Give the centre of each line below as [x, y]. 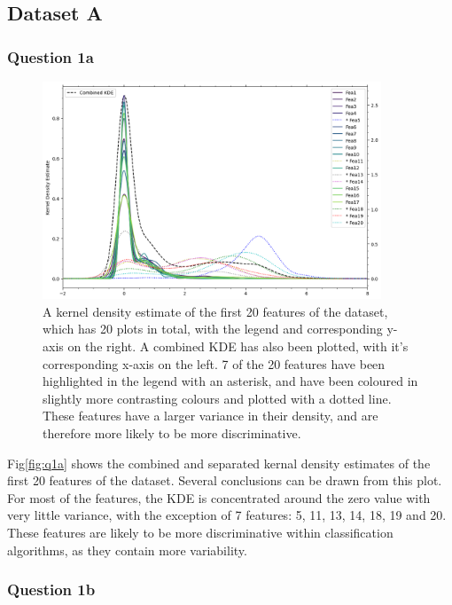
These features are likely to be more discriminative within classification [200, 532]
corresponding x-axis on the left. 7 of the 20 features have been [214, 363]
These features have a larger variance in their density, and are [210, 416]
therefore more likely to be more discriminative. [172, 432]
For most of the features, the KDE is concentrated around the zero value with [219, 497]
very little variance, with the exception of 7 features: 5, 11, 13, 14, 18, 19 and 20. [227, 515]
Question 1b [51, 589]
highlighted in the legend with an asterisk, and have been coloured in [230, 381]
